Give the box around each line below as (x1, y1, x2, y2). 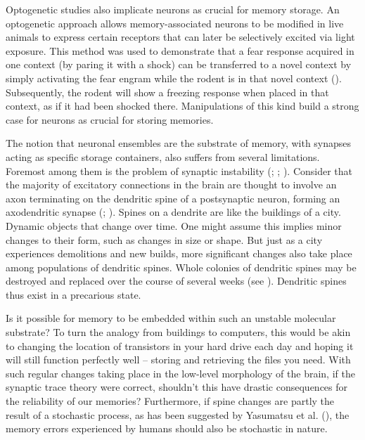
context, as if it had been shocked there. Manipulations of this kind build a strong (6, 98, 359, 113)
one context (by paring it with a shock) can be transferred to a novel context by (6, 57, 352, 72)
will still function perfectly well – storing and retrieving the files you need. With (6, 352, 351, 367)
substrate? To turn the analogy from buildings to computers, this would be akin (6, 325, 351, 339)
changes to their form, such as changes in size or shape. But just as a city (6, 232, 323, 247)
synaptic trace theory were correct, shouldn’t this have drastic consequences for (6, 380, 348, 394)
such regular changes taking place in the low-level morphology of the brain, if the (6, 365, 355, 380)
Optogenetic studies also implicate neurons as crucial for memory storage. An (6, 2, 340, 16)
